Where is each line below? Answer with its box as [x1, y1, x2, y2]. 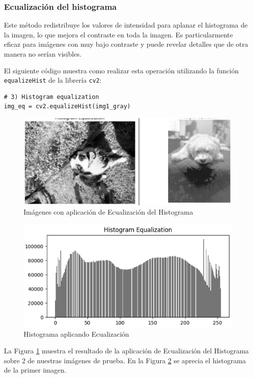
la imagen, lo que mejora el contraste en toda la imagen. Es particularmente [4, 29, 233, 39]
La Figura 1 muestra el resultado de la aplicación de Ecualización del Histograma [4, 345, 249, 355]
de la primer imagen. [4, 365, 66, 375]
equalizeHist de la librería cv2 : [4, 75, 102, 85]
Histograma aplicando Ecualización [24, 329, 129, 339]
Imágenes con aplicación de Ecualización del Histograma [24, 207, 193, 217]
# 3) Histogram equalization [4, 93, 99, 100]
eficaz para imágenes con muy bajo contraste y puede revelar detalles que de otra [4, 39, 248, 49]
